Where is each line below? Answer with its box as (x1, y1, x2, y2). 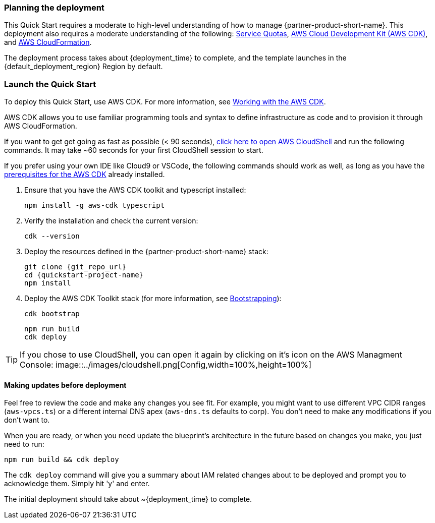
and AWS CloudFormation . (4, 38, 92, 47)
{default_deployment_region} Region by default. (4, 62, 163, 71)
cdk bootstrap (24, 310, 80, 318)
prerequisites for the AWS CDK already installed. (4, 170, 165, 179)
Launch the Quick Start (4, 79, 96, 89)
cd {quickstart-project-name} (24, 271, 144, 279)
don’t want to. (4, 416, 50, 425)
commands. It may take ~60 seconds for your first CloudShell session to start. (4, 146, 263, 155)
